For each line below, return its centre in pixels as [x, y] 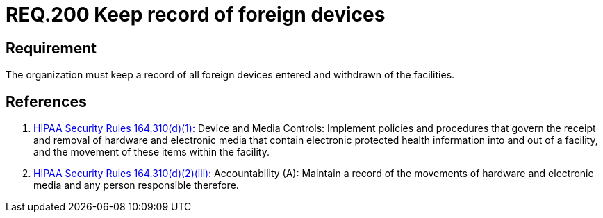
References [46, 101]
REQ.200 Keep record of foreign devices [196, 15]
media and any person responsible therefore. [136, 185]
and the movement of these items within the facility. [151, 152]
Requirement [51, 48]
